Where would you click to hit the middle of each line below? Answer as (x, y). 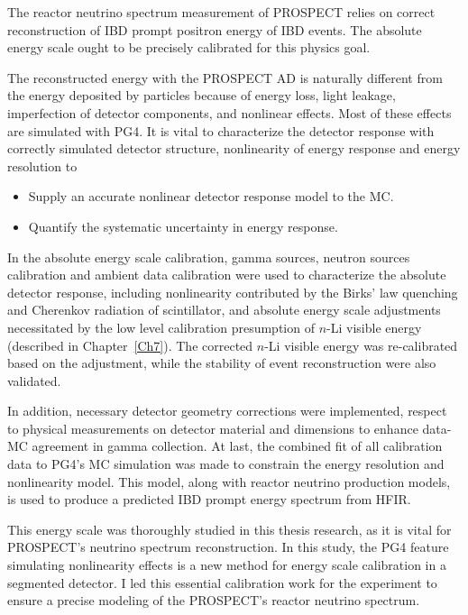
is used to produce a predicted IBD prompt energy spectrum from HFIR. (209, 499)
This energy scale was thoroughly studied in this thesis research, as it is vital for (229, 529)
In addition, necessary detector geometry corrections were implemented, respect (227, 411)
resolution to (42, 165)
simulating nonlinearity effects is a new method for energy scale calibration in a (227, 565)
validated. (34, 380)
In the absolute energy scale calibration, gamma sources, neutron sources (209, 257)
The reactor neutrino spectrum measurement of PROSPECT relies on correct (221, 12)
